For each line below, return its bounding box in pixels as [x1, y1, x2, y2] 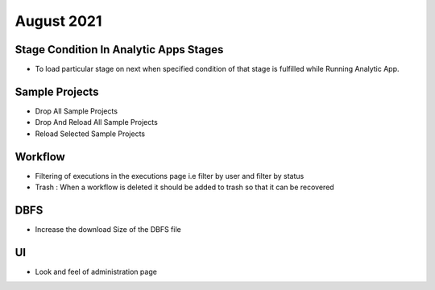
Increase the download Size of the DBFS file [35, 224, 181, 234]
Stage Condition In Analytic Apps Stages [14, 43, 224, 56]
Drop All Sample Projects [35, 106, 118, 116]
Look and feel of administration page [35, 267, 157, 276]
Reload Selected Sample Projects [35, 129, 145, 139]
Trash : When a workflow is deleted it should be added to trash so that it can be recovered [35, 182, 334, 193]
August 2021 [14, 12, 102, 30]
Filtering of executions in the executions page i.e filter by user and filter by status [35, 171, 304, 180]
